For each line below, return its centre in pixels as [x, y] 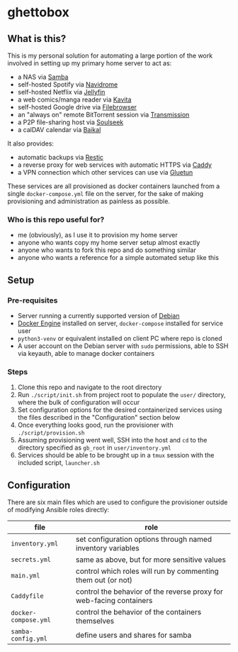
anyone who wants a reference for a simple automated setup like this [118, 258]
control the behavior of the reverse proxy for [149, 592]
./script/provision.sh [51, 433]
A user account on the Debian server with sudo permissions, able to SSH [123, 346]
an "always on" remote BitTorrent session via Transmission [103, 115]
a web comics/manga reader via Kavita [74, 99]
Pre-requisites [33, 300]
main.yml [25, 576]
